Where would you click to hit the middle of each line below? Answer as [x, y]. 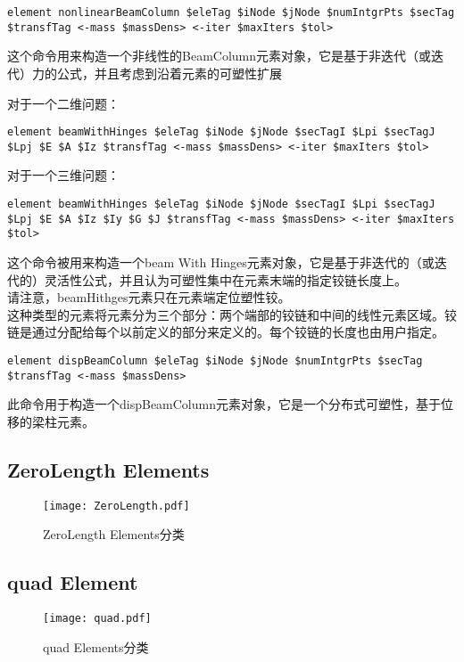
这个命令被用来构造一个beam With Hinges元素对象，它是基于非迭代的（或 [221, 262]
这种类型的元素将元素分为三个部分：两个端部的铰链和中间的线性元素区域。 [226, 314]
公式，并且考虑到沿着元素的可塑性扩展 [169, 73]
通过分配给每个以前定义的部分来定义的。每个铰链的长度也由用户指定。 [238, 332]
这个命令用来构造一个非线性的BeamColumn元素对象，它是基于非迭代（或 [220, 56]
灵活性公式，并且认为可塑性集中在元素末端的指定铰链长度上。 [225, 279]
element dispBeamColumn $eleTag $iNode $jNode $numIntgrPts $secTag [215, 360]
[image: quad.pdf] [97, 619]
